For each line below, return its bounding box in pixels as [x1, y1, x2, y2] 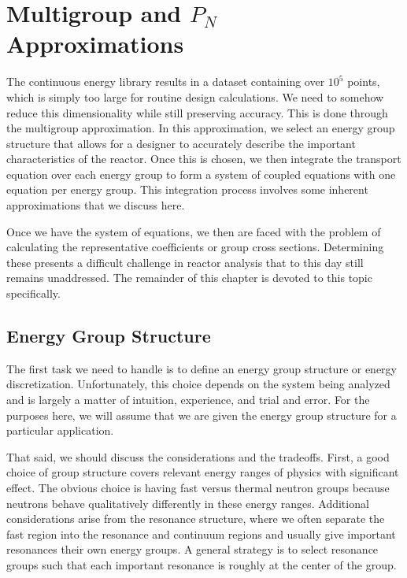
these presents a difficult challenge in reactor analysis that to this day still [6, 254, 364, 270]
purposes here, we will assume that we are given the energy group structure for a [6, 406, 397, 423]
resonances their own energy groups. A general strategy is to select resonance [6, 541, 379, 558]
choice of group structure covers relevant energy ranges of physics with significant [6, 464, 399, 480]
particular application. [6, 422, 114, 439]
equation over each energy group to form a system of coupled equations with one [6, 165, 396, 182]
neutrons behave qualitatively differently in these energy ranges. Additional [6, 495, 369, 511]
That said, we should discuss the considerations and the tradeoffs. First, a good [6, 448, 390, 465]
